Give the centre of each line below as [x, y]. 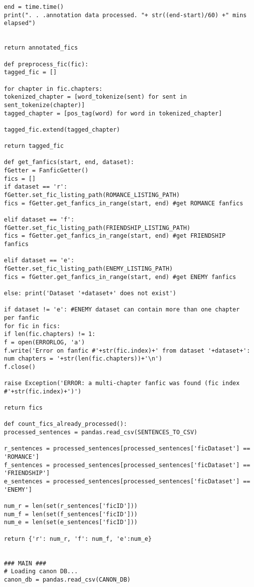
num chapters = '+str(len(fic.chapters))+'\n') [83, 359]
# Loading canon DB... [41, 572]
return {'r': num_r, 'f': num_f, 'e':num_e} [78, 539]
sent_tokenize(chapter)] [44, 105]
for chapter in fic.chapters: [53, 89]
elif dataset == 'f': [39, 220]
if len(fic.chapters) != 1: [50, 334]
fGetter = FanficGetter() [46, 171]
